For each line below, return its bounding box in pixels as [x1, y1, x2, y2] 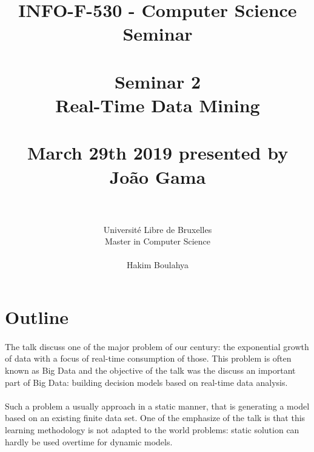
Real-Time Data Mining [55, 92, 260, 117]
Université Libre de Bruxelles [103, 223, 212, 235]
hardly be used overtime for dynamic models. [5, 435, 173, 448]
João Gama [109, 164, 206, 189]
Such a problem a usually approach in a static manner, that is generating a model [5, 399, 310, 412]
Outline [5, 305, 69, 329]
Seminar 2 [114, 69, 201, 93]
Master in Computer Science [105, 235, 210, 248]
